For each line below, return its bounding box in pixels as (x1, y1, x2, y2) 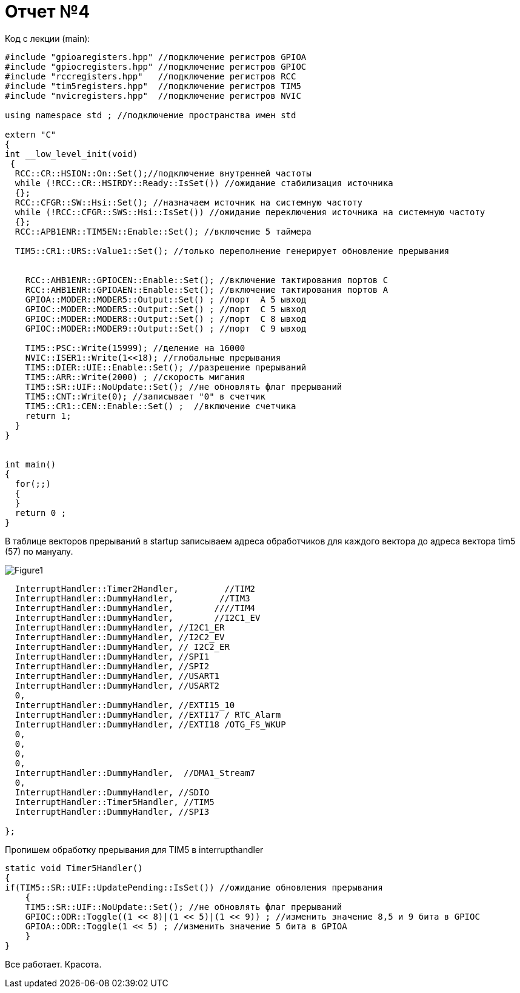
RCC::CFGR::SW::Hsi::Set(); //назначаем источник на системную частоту (15, 197, 363, 207)
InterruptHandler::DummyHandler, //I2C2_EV (15, 632, 225, 642)
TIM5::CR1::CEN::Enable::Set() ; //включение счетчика (25, 401, 296, 411)
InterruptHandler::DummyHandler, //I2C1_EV (15, 612, 261, 623)
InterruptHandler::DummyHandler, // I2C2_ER (15, 641, 230, 652)
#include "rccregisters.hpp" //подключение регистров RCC (5, 71, 296, 81)
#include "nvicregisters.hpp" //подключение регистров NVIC (5, 90, 301, 101)
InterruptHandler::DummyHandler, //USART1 (15, 670, 220, 681)
